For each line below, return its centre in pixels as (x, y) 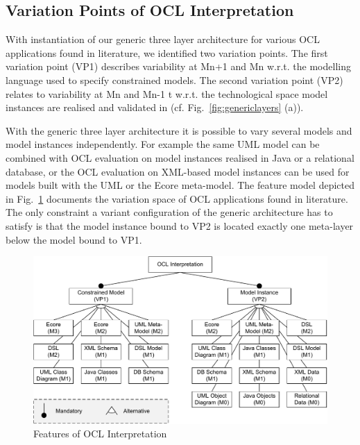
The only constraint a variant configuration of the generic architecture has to (169, 212)
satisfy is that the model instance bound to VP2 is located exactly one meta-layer (180, 225)
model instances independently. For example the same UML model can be (163, 144)
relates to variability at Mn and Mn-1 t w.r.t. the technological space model (167, 93)
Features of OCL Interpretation (100, 434)
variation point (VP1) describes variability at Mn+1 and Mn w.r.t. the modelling (178, 66)
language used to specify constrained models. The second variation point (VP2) (174, 79)
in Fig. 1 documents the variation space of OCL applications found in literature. (177, 198)
